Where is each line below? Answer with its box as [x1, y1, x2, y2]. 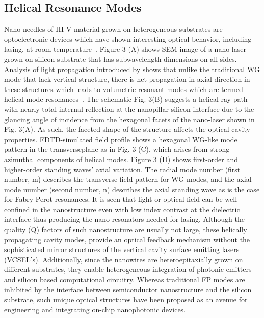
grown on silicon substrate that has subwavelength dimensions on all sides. [4, 53, 237, 64]
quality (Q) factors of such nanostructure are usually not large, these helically [4, 224, 247, 235]
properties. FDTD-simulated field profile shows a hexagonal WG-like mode [4, 133, 237, 144]
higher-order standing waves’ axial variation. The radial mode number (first [4, 164, 241, 174]
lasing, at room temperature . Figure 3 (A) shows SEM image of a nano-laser [4, 43, 246, 54]
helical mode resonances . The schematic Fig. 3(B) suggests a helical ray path [4, 94, 248, 104]
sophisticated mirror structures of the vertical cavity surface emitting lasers [4, 244, 240, 255]
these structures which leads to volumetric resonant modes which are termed [4, 83, 243, 94]
